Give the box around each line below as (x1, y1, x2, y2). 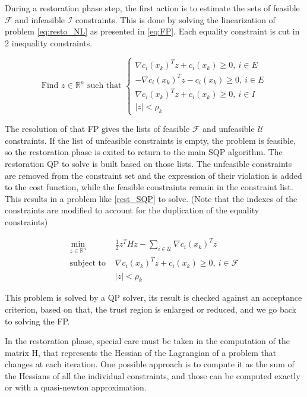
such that (87, 81, 122, 90)
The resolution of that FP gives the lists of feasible (5, 122, 190, 135)
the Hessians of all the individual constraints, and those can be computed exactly (5, 369, 300, 382)
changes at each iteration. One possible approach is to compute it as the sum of (5, 358, 295, 370)
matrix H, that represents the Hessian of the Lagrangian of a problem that (5, 346, 277, 358)
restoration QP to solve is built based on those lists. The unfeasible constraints (5, 157, 292, 170)
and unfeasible (202, 122, 255, 135)
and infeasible (15, 13, 65, 26)
